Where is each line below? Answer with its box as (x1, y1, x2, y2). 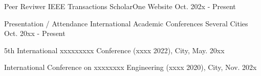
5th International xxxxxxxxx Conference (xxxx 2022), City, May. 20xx (4, 45, 225, 55)
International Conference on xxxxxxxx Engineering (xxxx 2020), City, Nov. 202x (4, 62, 257, 72)
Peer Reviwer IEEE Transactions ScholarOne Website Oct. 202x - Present (4, 1, 236, 11)
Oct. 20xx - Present (4, 28, 66, 39)
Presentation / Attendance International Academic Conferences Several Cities (4, 18, 248, 28)
